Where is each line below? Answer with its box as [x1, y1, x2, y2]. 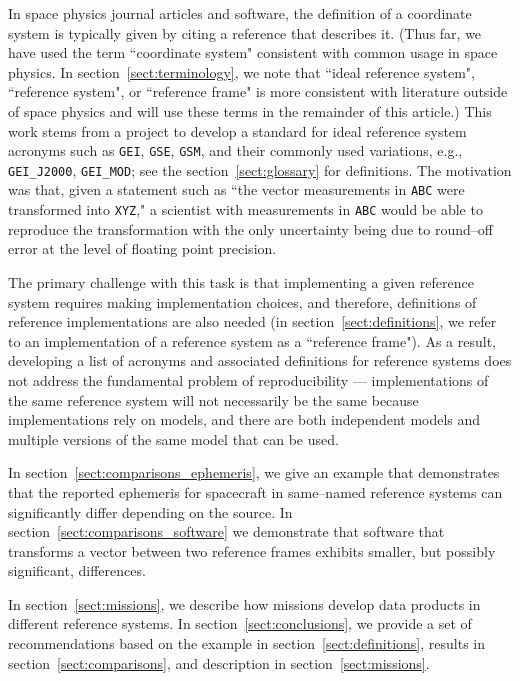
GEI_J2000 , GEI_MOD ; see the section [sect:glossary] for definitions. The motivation [8, 159, 512, 180]
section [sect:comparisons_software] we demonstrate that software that [8, 521, 445, 542]
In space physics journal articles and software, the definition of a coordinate [8, 3, 472, 23]
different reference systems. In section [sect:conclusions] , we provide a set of [8, 613, 472, 634]
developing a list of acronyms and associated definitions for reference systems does [8, 350, 512, 371]
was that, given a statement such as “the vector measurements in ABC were [8, 179, 465, 200]
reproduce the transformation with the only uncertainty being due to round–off [8, 218, 493, 239]
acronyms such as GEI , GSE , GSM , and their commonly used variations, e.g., [8, 140, 463, 161]
